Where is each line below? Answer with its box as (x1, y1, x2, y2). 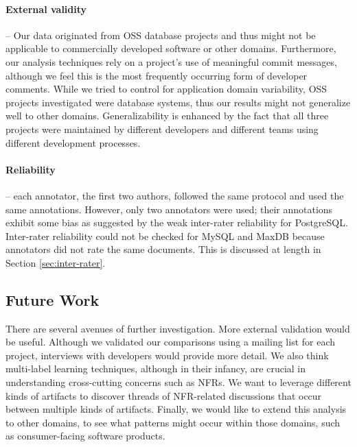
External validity (5, 1, 87, 16)
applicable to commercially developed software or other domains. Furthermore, (5, 41, 336, 56)
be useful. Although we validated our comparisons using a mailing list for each (5, 335, 336, 349)
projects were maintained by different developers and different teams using (5, 121, 319, 136)
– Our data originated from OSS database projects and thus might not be (5, 27, 316, 42)
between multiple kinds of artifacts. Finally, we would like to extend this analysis (5, 402, 347, 416)
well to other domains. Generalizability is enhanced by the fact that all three (5, 108, 329, 123)
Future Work (5, 289, 100, 310)
